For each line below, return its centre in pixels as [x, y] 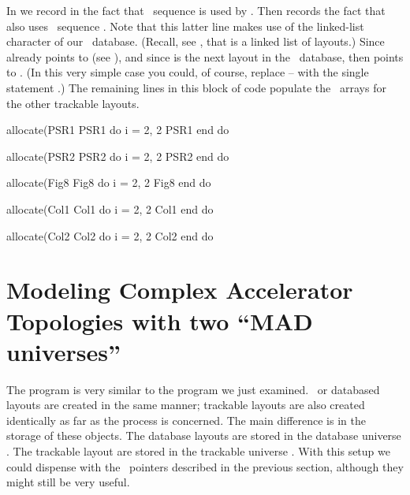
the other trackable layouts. [73, 103]
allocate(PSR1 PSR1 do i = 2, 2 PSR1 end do [118, 130]
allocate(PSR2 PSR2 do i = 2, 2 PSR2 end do [118, 156]
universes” [64, 351]
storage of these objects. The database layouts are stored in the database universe [204, 435]
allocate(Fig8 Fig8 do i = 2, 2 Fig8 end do [109, 182]
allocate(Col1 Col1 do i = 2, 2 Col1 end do [110, 208]
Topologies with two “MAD [160, 320]
